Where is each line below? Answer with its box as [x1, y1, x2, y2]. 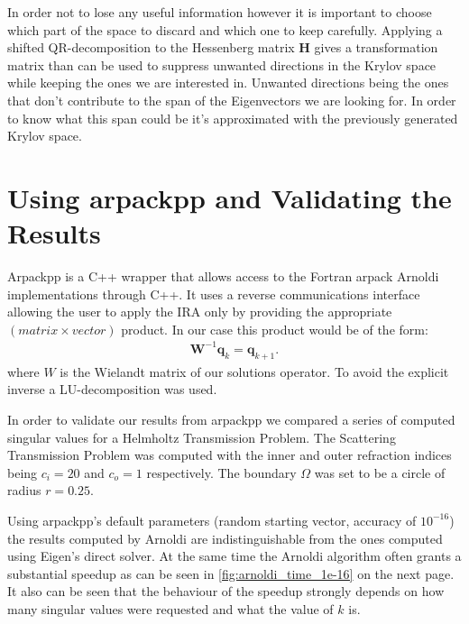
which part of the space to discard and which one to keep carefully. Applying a [7, 20, 443, 39]
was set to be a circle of [314, 463, 446, 482]
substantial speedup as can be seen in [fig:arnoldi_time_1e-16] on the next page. [7, 564, 455, 583]
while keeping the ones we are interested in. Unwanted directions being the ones [7, 73, 449, 92]
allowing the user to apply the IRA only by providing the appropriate [7, 302, 392, 321]
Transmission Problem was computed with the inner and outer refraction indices [7, 445, 452, 464]
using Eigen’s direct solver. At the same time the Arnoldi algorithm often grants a [7, 546, 462, 565]
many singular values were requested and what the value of [7, 599, 334, 618]
